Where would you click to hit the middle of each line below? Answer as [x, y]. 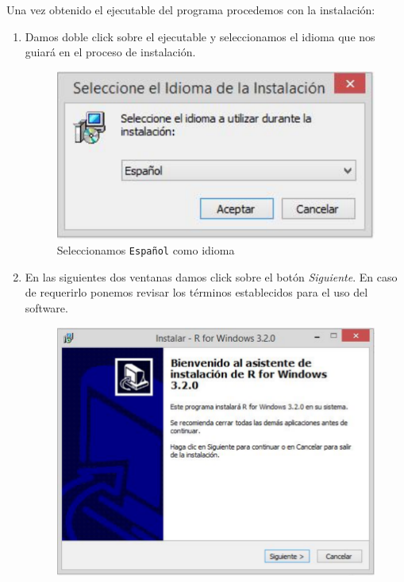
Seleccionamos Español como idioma [146, 250]
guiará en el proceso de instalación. [110, 52]
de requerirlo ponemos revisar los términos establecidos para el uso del [196, 292]
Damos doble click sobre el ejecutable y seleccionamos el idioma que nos [200, 36]
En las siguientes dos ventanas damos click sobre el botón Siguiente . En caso [211, 276]
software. [46, 308]
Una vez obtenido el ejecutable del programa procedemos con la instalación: [191, 10]
